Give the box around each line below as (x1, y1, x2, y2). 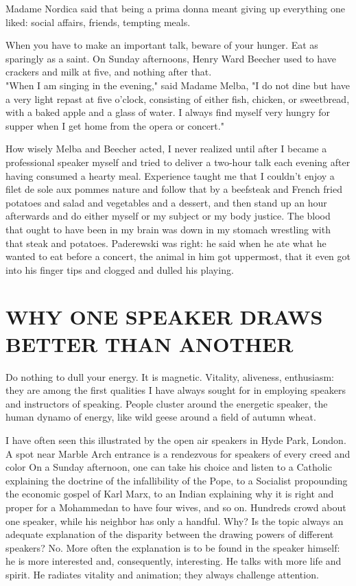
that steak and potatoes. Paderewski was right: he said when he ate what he (5, 235, 327, 250)
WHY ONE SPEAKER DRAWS (5, 303, 323, 331)
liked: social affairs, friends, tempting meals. (5, 14, 191, 29)
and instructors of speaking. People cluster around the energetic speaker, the (5, 396, 328, 410)
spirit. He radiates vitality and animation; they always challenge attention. (5, 567, 319, 581)
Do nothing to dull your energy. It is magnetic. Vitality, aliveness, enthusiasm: (5, 369, 335, 384)
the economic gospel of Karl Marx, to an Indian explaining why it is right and (5, 487, 334, 501)
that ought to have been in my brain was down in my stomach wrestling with (5, 222, 331, 236)
